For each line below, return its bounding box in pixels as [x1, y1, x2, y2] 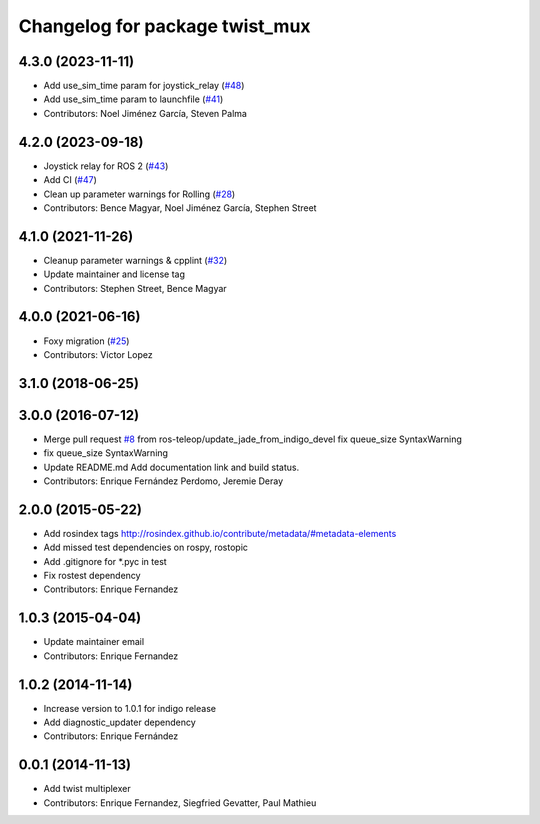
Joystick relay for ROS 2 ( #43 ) [43, 160, 169, 172]
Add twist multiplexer [43, 783, 131, 795]
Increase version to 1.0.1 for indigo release [43, 702, 217, 714]
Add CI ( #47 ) [43, 174, 97, 186]
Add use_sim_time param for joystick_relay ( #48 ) [43, 80, 245, 92]
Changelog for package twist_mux [18, 15, 311, 37]
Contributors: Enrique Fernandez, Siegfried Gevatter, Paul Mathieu [43, 796, 317, 809]
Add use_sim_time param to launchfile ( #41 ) [43, 93, 224, 105]
